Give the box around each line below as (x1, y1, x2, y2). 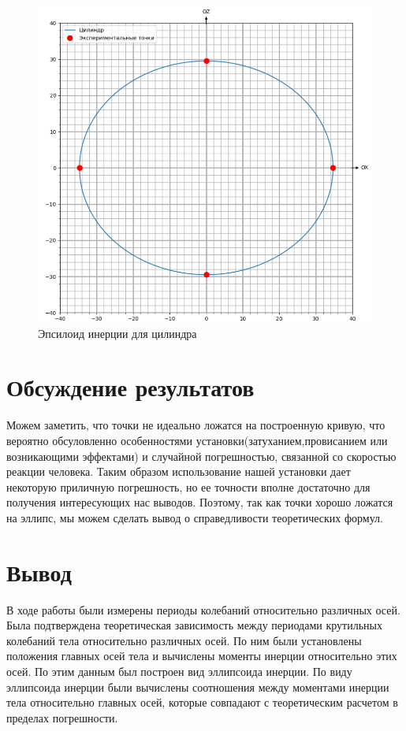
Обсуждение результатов (6, 371, 255, 403)
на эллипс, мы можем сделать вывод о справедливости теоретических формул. (6, 509, 383, 525)
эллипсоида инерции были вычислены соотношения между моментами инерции (6, 678, 389, 695)
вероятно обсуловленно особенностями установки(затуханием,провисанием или (6, 432, 388, 448)
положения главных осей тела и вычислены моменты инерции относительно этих (6, 648, 397, 664)
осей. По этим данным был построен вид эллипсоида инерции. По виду (6, 663, 352, 679)
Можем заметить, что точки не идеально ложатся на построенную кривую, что (6, 417, 386, 433)
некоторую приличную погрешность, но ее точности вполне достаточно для (6, 478, 371, 495)
